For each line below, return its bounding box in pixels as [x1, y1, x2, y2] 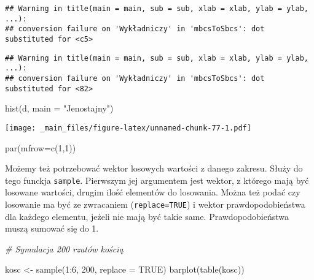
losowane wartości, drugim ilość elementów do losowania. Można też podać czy [5, 186, 300, 199]
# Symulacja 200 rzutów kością [5, 242, 124, 255]
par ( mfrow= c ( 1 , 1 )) [5, 141, 76, 154]
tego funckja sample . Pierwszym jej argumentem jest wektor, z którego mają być [5, 173, 309, 186]
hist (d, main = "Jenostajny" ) [5, 102, 114, 115]
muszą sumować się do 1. [5, 222, 99, 235]
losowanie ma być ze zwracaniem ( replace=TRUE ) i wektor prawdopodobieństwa [5, 197, 305, 210]
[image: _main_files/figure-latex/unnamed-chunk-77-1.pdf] [5, 123, 251, 132]
